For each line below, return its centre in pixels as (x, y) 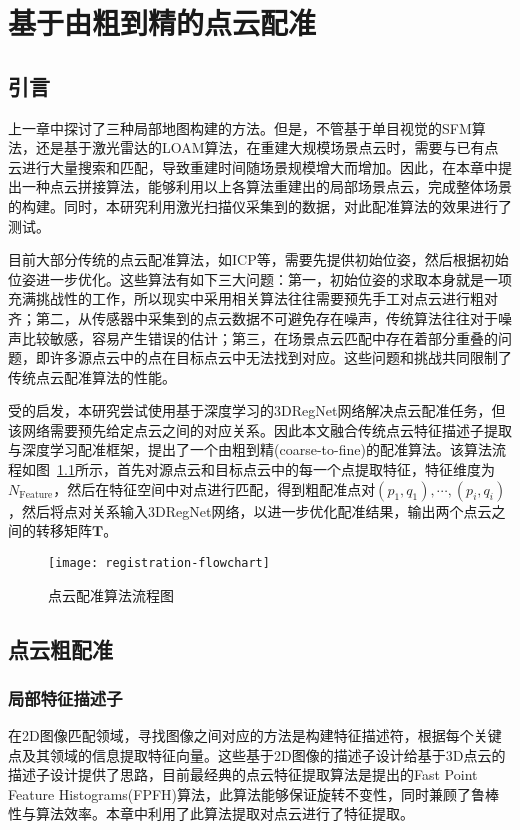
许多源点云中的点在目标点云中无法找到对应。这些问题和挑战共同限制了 (280, 357)
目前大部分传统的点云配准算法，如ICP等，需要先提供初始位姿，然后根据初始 (258, 259)
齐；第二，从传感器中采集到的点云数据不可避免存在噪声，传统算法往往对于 (253, 317)
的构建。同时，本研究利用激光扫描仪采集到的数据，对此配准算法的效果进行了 (260, 205)
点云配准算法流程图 (111, 594)
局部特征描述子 (65, 697)
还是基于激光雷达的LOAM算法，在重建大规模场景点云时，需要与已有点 (267, 147)
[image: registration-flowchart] (159, 562)
